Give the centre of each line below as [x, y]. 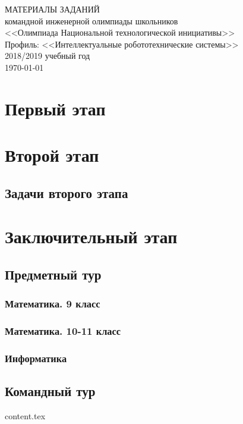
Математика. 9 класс [53, 304]
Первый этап [55, 108]
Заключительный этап [91, 236]
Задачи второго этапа [67, 192]
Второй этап [52, 155]
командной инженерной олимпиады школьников [91, 21]
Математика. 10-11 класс [63, 331]
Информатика [36, 358]
